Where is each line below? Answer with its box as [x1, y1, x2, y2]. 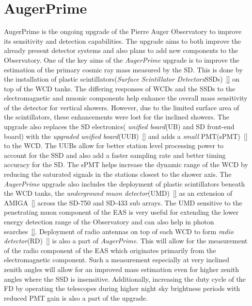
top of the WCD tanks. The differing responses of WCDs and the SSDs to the [4, 83, 236, 93]
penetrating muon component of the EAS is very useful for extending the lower [4, 207, 239, 217]
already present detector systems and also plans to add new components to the [4, 45, 238, 55]
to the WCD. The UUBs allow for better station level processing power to [4, 140, 224, 151]
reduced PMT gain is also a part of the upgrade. [4, 292, 148, 303]
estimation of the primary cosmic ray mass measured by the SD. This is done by [4, 64, 243, 74]
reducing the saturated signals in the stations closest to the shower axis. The [4, 169, 232, 179]
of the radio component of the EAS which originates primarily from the [4, 245, 216, 255]
